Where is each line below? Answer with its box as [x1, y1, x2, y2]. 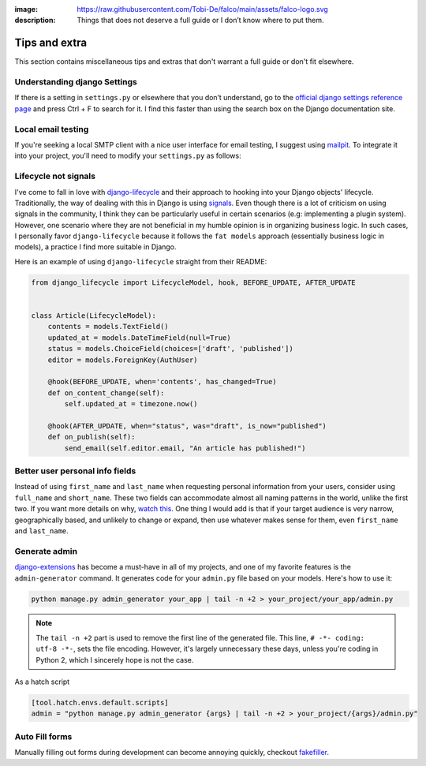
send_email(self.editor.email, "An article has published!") [64, 443, 306, 453]
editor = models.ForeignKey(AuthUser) [47, 355, 198, 364]
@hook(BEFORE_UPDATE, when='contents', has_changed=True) [47, 377, 277, 387]
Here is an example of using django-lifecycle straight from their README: [14, 256, 267, 266]
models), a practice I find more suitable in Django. [14, 242, 177, 252]
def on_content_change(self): [47, 388, 165, 398]
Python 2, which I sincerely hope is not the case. [35, 655, 194, 664]
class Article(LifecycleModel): [31, 312, 157, 319]
